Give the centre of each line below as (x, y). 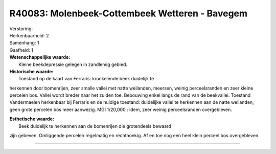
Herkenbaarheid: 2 (29, 35)
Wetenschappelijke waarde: (40, 57)
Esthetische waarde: (32, 119)
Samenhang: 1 (24, 43)
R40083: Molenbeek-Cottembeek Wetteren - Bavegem (129, 13)
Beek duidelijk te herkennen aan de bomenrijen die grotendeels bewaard (95, 126)
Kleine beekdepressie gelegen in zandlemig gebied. (73, 64)
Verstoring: (21, 29)
